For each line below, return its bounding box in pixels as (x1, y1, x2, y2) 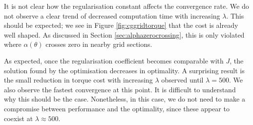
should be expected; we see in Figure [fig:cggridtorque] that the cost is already (4, 20, 238, 30)
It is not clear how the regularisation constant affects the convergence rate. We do (4, 1, 249, 11)
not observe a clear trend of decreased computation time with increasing (4, 10, 220, 21)
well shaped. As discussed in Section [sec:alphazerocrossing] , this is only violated (4, 29, 245, 40)
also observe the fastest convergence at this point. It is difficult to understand (4, 84, 236, 94)
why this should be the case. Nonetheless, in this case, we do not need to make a (4, 94, 245, 104)
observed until (161, 75, 204, 85)
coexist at (4, 113, 33, 123)
